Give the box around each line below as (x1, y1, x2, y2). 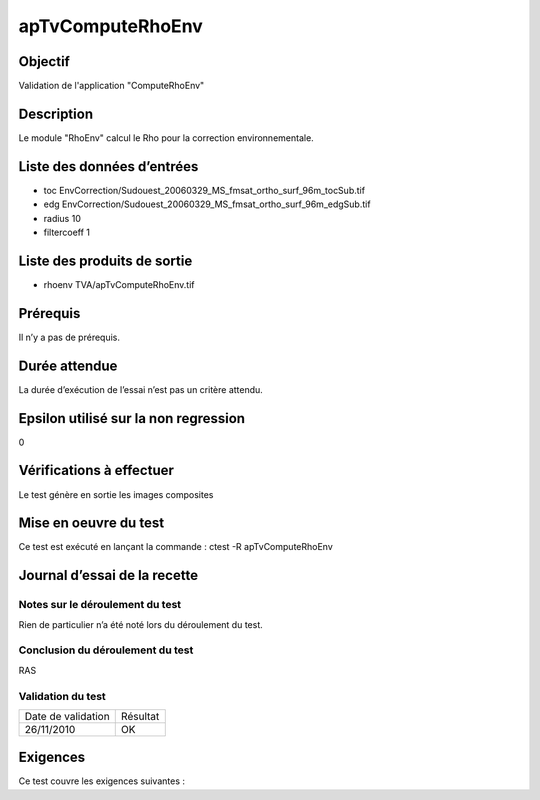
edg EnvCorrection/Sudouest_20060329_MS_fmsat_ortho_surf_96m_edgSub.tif (43, 198, 371, 210)
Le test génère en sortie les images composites (18, 488, 214, 500)
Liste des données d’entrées (18, 158, 199, 175)
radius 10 (43, 212, 82, 224)
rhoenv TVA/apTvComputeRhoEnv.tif (43, 278, 195, 290)
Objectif (18, 53, 70, 70)
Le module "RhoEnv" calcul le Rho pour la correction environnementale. (18, 131, 314, 144)
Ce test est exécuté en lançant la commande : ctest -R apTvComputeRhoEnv (18, 541, 334, 553)
